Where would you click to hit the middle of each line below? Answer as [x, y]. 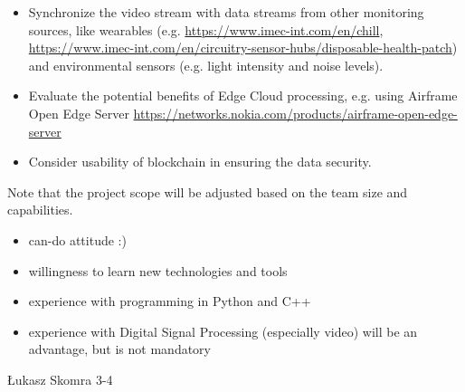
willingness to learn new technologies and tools [158, 270]
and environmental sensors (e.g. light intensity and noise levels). [206, 65]
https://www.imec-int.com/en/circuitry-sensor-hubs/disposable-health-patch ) [243, 48]
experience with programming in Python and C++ [170, 301]
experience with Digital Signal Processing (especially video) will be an [223, 331]
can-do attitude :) [77, 239]
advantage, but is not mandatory [119, 349]
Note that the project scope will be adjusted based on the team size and [208, 191]
